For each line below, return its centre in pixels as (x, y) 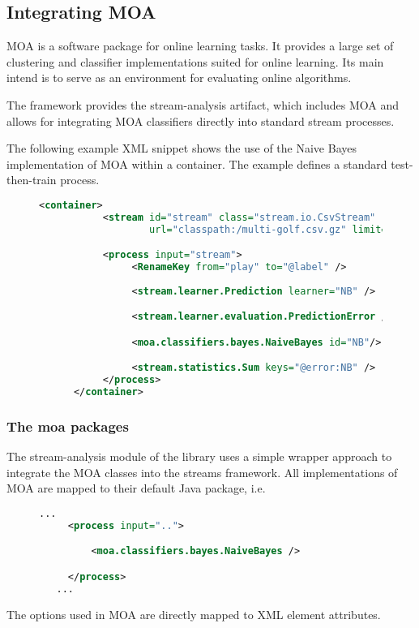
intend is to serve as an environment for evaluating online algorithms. (179, 77)
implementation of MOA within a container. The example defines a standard (197, 163)
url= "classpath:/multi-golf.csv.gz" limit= (268, 229)
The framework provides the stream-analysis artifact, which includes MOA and (203, 104)
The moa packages (68, 426)
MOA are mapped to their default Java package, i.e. (136, 488)
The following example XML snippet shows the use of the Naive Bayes (182, 148)
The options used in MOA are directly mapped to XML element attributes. (194, 614)
